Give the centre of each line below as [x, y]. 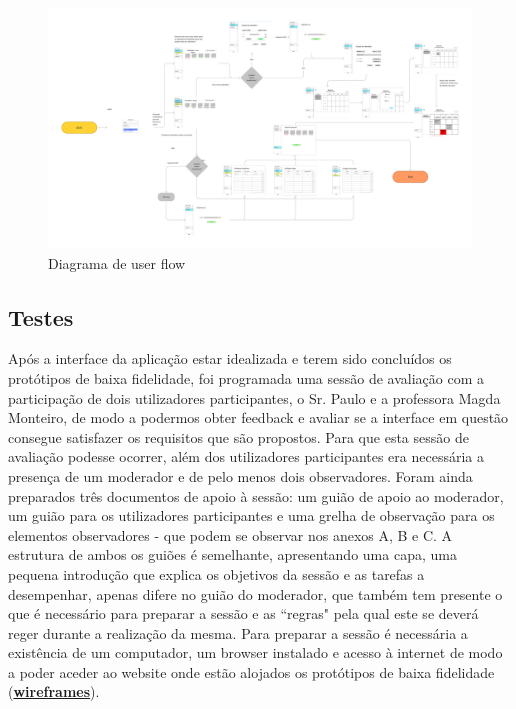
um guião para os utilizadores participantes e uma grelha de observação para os [251, 515]
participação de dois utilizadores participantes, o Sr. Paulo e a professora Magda [254, 397]
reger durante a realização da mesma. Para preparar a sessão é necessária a [238, 632]
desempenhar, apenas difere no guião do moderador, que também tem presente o [255, 593]
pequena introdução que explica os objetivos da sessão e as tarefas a [216, 573]
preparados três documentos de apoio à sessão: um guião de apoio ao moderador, [256, 495]
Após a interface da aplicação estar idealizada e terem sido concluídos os [230, 358]
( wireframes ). [54, 691]
